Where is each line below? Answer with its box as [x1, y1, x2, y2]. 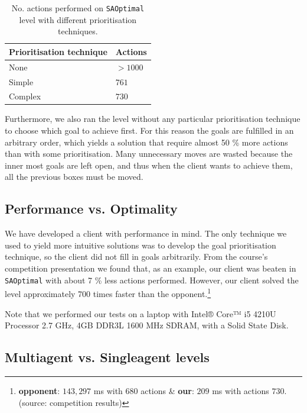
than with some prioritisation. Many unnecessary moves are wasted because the [5, 147, 293, 160]
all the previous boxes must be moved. [5, 170, 143, 183]
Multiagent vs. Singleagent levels [5, 348, 210, 366]
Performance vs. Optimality [5, 199, 178, 218]
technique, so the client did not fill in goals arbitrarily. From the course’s [5, 250, 268, 263]
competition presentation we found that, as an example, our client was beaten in [5, 262, 296, 275]
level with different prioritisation [19, 13, 137, 25]
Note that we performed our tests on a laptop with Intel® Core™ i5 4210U [5, 307, 276, 320]
